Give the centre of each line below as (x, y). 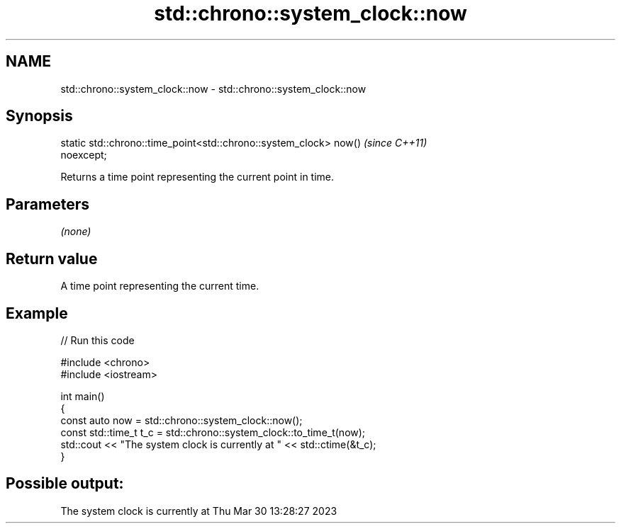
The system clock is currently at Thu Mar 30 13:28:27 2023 (199, 511)
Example (37, 313)
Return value (52, 258)
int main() (83, 396)
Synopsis (39, 116)
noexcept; (84, 155)
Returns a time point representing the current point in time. (197, 177)
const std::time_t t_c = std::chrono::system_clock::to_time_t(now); (213, 432)
